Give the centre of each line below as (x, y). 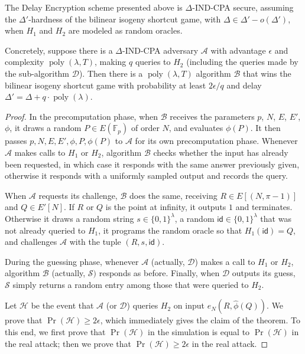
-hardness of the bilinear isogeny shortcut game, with (125, 19)
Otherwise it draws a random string (69, 218)
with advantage (238, 50)
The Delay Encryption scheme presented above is (94, 7)
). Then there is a (111, 73)
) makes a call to (225, 261)
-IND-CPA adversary (160, 50)
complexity (25, 62)
